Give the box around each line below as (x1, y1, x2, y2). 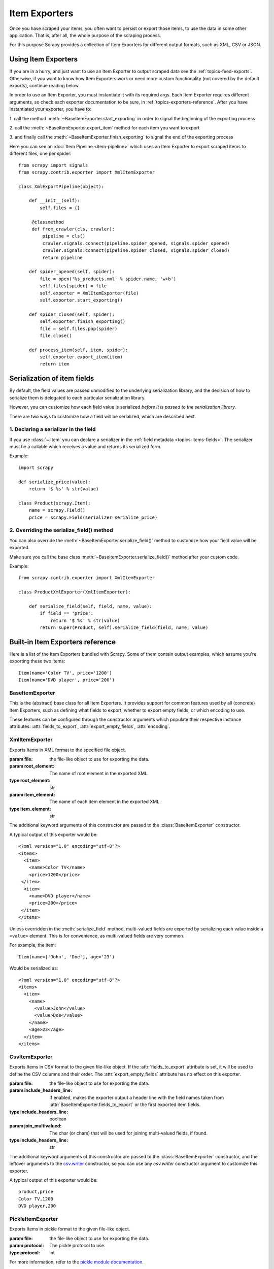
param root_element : (9, 763, 55, 769)
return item (40, 361, 70, 367)
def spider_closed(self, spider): (28, 311, 115, 317)
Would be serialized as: (9, 965, 58, 972)
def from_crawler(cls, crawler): (31, 226, 115, 232)
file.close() (40, 332, 72, 339)
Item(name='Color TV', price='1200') (18, 670, 113, 676)
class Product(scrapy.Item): (18, 500, 91, 506)
